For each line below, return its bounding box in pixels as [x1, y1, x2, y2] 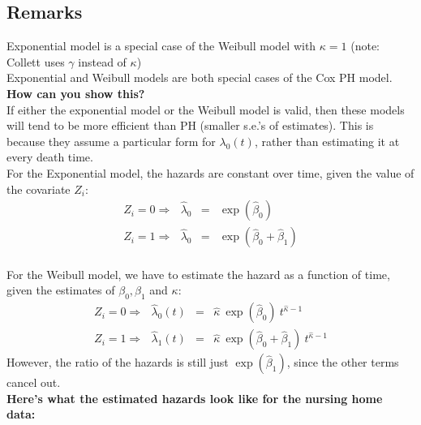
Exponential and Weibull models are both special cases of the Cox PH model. [6, 69, 393, 86]
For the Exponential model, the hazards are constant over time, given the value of [6, 164, 415, 181]
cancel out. [6, 374, 61, 391]
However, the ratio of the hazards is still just [6, 354, 229, 371]
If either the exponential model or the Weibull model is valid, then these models [6, 101, 405, 118]
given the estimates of [6, 281, 115, 298]
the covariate [6, 180, 71, 197]
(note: [350, 37, 380, 54]
